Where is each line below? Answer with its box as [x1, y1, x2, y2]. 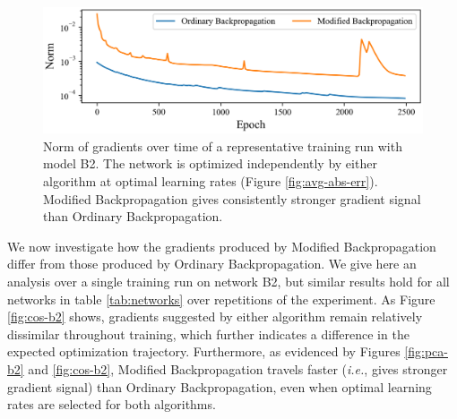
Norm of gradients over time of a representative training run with [43, 136, 402, 155]
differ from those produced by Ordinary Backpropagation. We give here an [7, 254, 417, 273]
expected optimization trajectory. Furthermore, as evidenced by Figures [7, 342, 401, 361]
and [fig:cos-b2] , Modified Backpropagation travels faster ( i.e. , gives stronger [28, 359, 448, 378]
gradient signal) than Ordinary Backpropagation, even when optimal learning [7, 377, 432, 396]
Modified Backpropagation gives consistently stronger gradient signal [43, 189, 421, 208]
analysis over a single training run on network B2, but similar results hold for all [7, 271, 450, 290]
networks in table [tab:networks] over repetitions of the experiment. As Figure [7, 289, 435, 308]
